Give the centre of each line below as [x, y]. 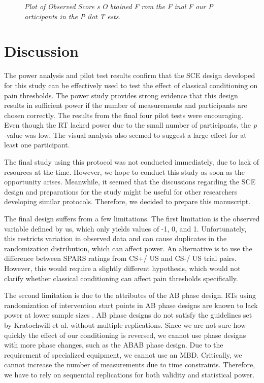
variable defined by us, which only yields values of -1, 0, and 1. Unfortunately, [125, 228]
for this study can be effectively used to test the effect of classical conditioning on [131, 85]
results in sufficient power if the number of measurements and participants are [126, 105]
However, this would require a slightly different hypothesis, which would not [122, 268]
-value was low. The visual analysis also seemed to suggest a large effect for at [125, 135]
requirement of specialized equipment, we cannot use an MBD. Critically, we [123, 354]
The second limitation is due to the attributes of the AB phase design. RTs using [130, 295]
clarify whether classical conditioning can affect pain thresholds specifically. [121, 278]
